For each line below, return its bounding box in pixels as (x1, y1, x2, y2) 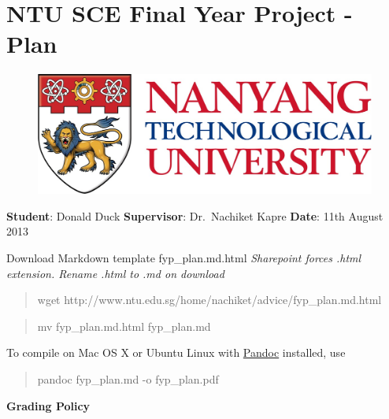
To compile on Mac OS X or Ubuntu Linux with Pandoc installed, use (6, 344, 346, 361)
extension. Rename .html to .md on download (6, 265, 224, 281)
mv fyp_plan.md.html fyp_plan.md (37, 317, 211, 334)
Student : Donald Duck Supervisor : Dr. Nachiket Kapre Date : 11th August (6, 207, 383, 224)
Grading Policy (6, 397, 91, 413)
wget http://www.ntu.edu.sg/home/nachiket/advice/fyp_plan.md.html (37, 291, 382, 308)
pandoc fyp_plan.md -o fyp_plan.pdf (37, 371, 219, 387)
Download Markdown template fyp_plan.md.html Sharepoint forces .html (6, 250, 361, 266)
